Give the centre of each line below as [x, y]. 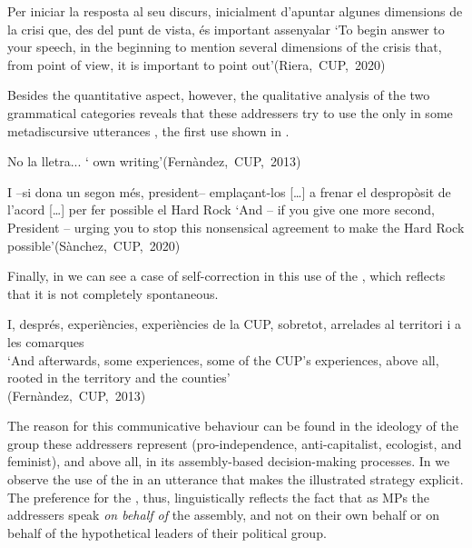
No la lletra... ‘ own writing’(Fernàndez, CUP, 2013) [154, 161]
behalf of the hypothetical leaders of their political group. [167, 532]
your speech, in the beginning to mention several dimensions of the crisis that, [225, 47]
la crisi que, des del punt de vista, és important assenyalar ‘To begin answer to [226, 29]
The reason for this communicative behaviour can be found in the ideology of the [233, 426]
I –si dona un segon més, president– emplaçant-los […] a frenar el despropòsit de [229, 191]
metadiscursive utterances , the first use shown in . [148, 130]
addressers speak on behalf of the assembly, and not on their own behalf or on [223, 515]
